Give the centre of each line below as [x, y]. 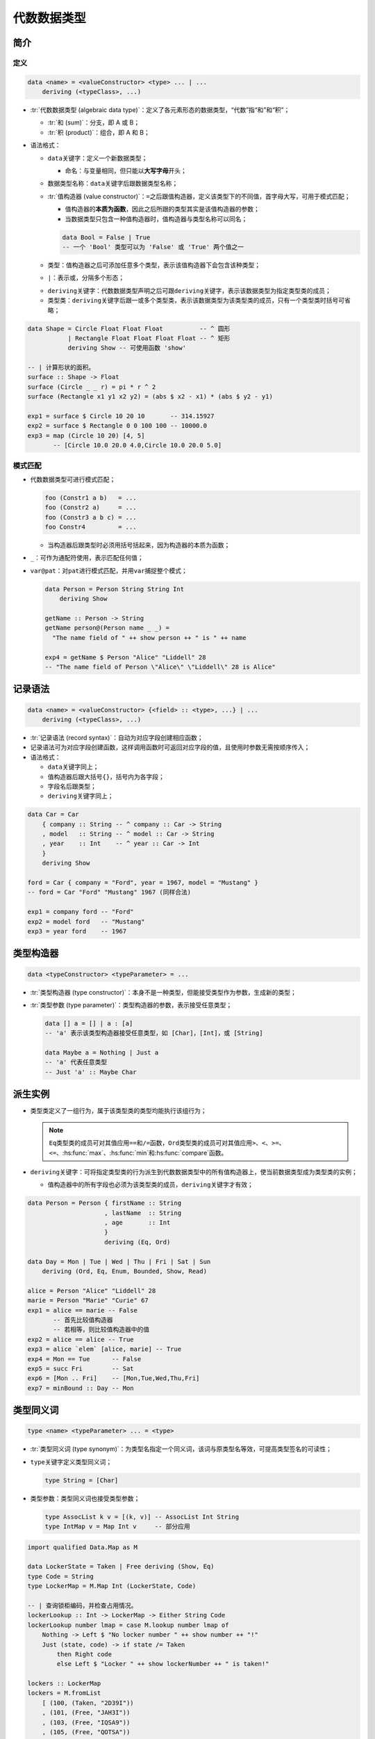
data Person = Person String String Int [114, 589]
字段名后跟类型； [72, 786]
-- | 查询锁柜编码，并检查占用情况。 [82, 1605]
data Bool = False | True [106, 237]
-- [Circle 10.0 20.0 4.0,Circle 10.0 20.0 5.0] [137, 446]
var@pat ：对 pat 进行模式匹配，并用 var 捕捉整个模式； [109, 570]
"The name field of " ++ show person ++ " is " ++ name [149, 638]
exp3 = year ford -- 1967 [77, 931]
